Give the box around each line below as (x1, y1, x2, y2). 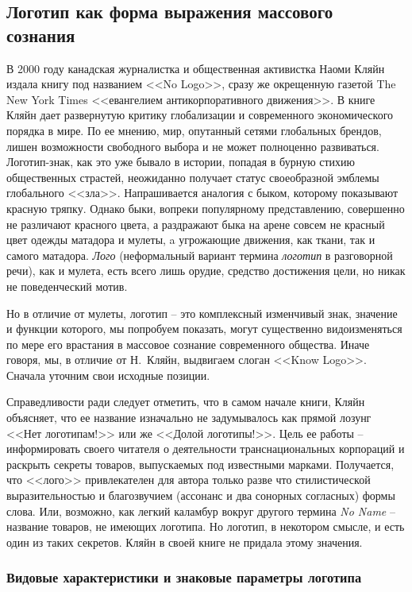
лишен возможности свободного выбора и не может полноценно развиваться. (6, 137, 379, 154)
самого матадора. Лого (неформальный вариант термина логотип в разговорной (6, 246, 393, 263)
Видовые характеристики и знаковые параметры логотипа (6, 567, 362, 587)
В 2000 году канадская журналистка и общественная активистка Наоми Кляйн (6, 60, 385, 76)
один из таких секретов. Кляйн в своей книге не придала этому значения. (6, 533, 363, 550)
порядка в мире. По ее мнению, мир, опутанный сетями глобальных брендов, (6, 122, 382, 138)
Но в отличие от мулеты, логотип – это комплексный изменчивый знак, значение (6, 304, 398, 321)
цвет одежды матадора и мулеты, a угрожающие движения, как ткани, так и (6, 231, 375, 248)
